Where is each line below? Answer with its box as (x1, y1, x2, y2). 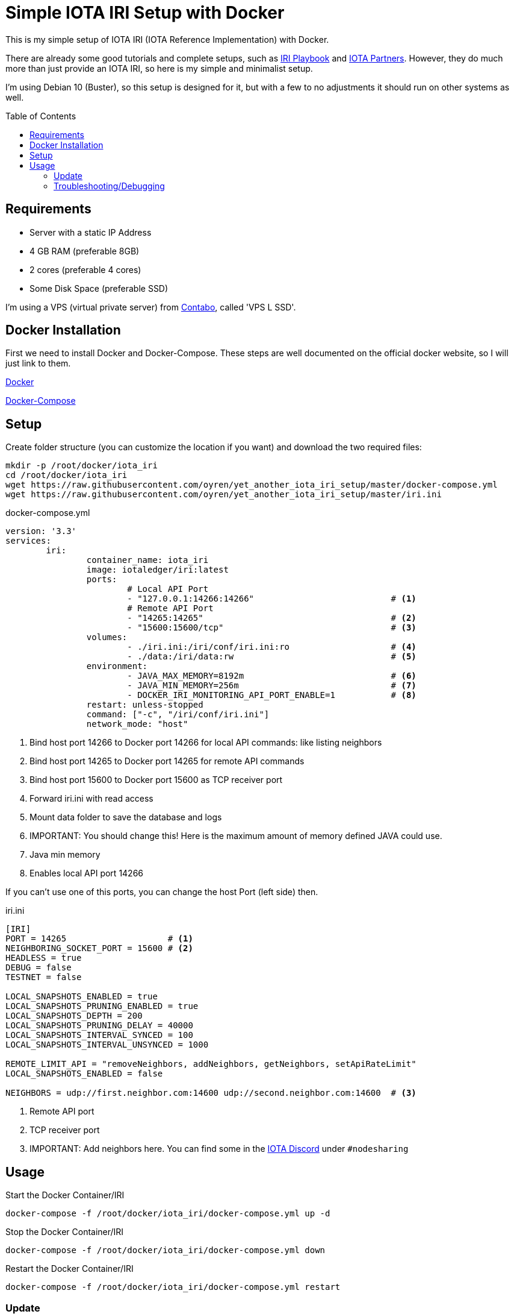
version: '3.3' (5, 526, 77, 536)
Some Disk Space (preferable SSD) (29, 283, 169, 294)
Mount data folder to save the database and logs (29, 812, 222, 823)
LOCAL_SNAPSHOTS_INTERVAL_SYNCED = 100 (5, 1030, 193, 1040)
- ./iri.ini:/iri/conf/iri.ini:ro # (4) (127, 642, 416, 652)
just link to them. (5, 358, 71, 369)
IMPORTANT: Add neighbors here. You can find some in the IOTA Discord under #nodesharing (29, 1143, 409, 1154)
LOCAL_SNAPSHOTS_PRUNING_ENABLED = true (5, 1001, 199, 1011)
